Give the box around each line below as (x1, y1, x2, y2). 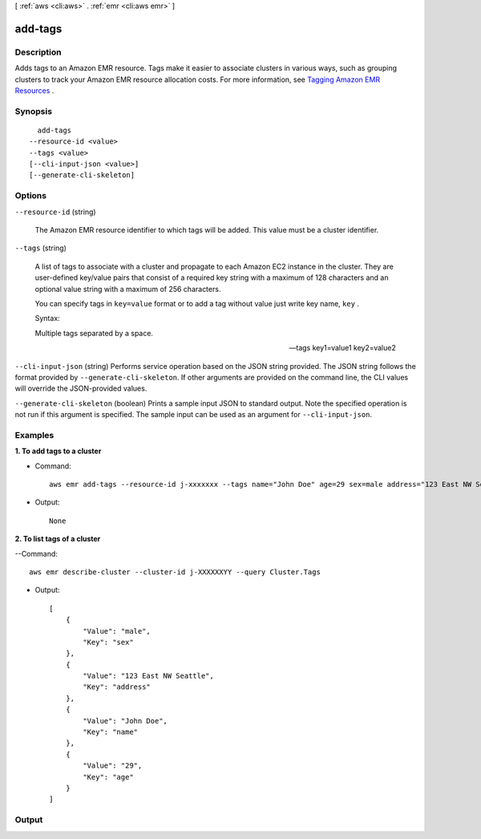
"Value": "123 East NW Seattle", (83, 671, 214, 681)
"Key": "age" (83, 772, 134, 781)
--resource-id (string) (14, 207, 96, 217)
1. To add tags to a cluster (14, 446, 102, 456)
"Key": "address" (83, 683, 152, 691)
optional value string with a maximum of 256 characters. (34, 284, 221, 294)
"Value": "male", (83, 626, 152, 635)
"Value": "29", (83, 761, 143, 770)
